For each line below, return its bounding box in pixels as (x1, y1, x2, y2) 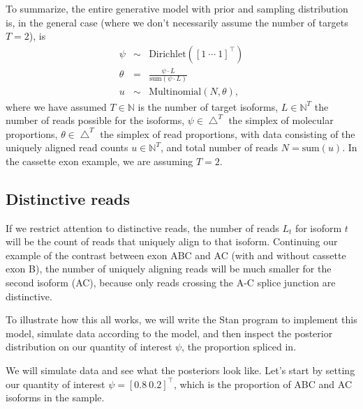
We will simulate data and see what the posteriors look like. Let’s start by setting (6, 363, 355, 378)
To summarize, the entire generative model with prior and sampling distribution (6, 1, 348, 15)
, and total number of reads (160, 140, 279, 155)
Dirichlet (149, 49, 186, 59)
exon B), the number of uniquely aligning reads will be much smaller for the (6, 261, 332, 276)
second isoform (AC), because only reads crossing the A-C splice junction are (6, 275, 336, 290)
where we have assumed (6, 99, 107, 114)
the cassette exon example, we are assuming (6, 153, 193, 168)
